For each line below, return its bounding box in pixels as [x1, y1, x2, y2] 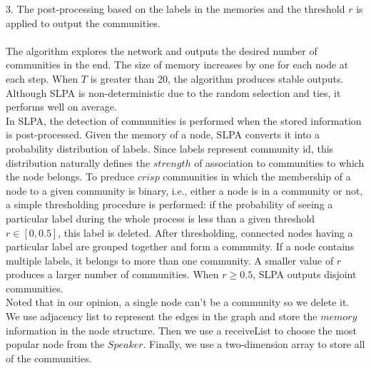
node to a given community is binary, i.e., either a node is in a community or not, [6, 183, 363, 198]
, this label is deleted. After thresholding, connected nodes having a [58, 225, 353, 240]
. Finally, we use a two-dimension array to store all [143, 337, 365, 352]
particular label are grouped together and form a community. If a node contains [6, 239, 355, 254]
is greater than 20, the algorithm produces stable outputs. [90, 71, 344, 86]
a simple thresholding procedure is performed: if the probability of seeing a [6, 197, 333, 212]
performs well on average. [6, 99, 117, 114]
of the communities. [6, 350, 92, 365]
